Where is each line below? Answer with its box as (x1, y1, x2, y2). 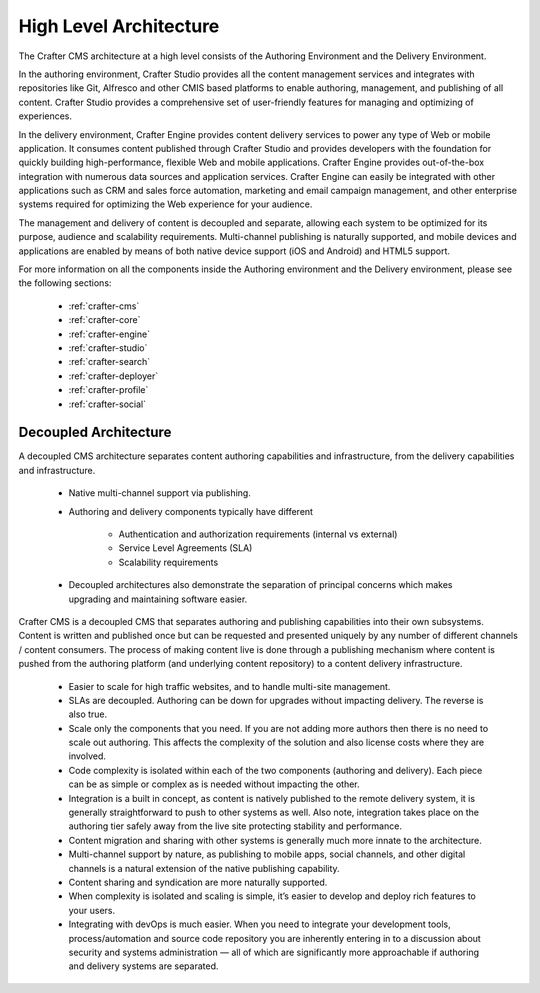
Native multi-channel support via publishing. (68, 487, 252, 499)
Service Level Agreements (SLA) (118, 542, 253, 554)
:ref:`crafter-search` (68, 356, 150, 368)
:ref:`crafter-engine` (68, 328, 150, 340)
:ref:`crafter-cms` (68, 300, 140, 312)
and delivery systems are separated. (68, 960, 219, 972)
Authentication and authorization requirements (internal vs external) (118, 528, 398, 540)
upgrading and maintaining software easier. (68, 593, 248, 605)
